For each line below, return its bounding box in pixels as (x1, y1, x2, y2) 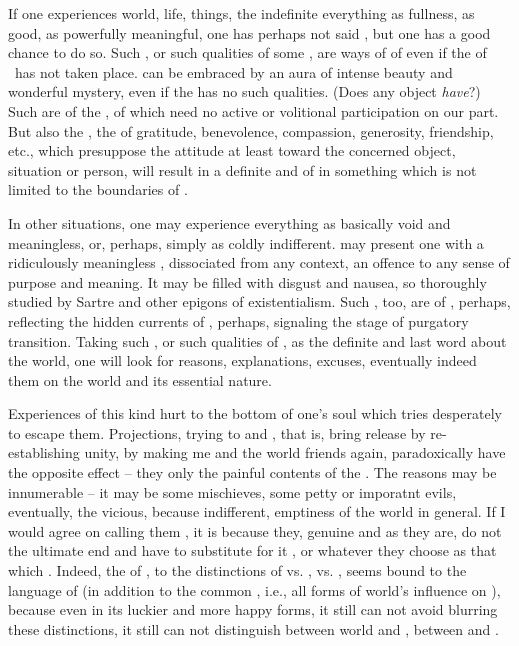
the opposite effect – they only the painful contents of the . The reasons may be (8, 462, 497, 483)
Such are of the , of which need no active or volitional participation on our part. (8, 100, 499, 121)
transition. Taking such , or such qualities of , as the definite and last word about (8, 330, 507, 351)
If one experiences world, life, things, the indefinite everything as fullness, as (8, 3, 475, 23)
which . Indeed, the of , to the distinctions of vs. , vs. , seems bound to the (8, 560, 467, 581)
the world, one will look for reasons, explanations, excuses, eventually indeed (8, 350, 477, 371)
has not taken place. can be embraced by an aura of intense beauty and (14, 61, 453, 82)
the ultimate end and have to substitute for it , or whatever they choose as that (8, 540, 497, 561)
